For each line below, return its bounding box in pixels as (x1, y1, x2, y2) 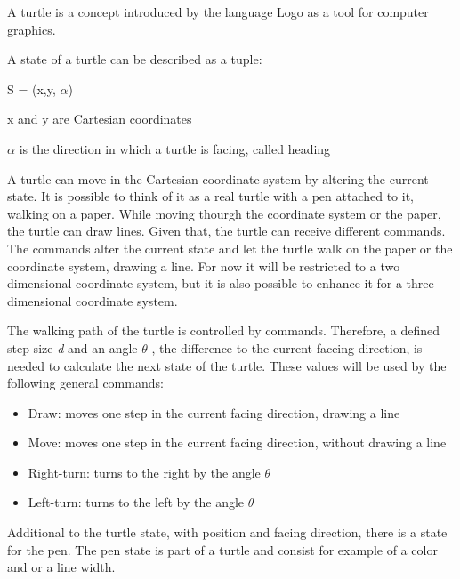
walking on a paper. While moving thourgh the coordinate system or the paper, (7, 204, 441, 222)
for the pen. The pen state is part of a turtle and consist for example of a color (7, 540, 438, 559)
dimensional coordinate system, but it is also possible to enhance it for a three (7, 274, 434, 293)
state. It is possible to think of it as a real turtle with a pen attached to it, (7, 187, 415, 205)
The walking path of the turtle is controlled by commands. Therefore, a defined (7, 321, 440, 340)
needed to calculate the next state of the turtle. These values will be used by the (7, 356, 447, 374)
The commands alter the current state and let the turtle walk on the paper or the (7, 238, 453, 257)
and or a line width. (7, 558, 116, 576)
